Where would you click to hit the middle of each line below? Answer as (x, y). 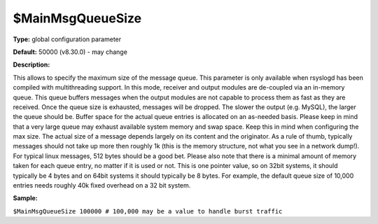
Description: (31, 65)
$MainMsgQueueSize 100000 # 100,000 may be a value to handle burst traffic (148, 211)
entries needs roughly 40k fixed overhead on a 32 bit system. (102, 185)
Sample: (25, 198)
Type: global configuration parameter (67, 39)
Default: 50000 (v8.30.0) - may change (70, 52)
